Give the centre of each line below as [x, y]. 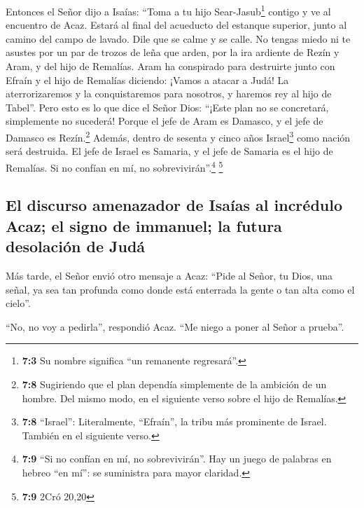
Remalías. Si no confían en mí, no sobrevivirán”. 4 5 [114, 166]
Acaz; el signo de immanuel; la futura [144, 225]
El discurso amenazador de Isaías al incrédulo [174, 205]
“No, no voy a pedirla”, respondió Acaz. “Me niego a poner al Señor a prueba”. [175, 326]
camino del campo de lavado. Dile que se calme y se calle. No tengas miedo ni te [178, 38]
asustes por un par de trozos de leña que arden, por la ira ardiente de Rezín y [173, 52]
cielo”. [18, 303]
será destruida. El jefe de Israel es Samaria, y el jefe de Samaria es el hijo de [169, 151]
